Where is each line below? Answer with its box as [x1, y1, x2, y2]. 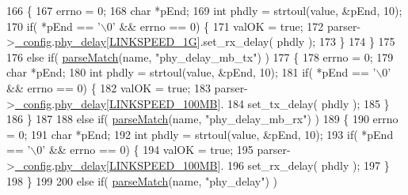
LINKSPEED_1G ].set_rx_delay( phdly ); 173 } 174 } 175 [109, 33, 395, 50]
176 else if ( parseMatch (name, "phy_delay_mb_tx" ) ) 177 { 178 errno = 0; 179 [6, 48, 394, 65]
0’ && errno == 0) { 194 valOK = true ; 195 [36, 141, 254, 158]
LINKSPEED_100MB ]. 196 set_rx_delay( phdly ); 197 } [109, 156, 390, 173]
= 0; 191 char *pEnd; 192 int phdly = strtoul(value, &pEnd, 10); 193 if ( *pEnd [6, 126, 394, 142]
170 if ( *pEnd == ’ [6, 17, 101, 34]
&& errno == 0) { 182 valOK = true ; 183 [6, 79, 211, 96]
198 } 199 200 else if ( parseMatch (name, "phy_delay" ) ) [6, 172, 278, 189]
